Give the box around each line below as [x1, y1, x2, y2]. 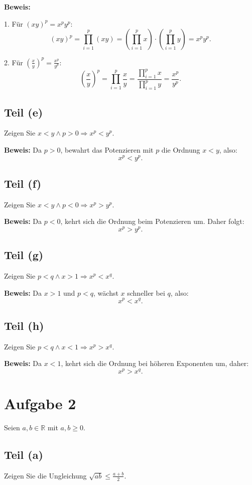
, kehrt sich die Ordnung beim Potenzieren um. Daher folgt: [60, 216, 244, 226]
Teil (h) [4, 317, 44, 333]
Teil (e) [4, 104, 43, 119]
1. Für [4, 18, 23, 29]
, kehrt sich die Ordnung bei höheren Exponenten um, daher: [61, 358, 249, 369]
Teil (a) [4, 447, 43, 462]
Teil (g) [4, 247, 44, 263]
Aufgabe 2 [4, 393, 76, 414]
